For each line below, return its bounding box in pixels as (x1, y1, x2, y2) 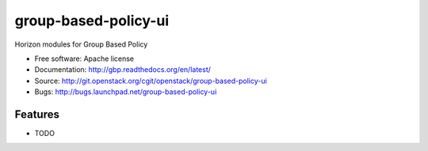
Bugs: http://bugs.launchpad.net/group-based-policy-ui (34, 87, 217, 96)
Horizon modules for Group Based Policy (14, 40, 148, 49)
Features (14, 108, 59, 121)
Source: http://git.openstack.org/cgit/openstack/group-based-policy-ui (34, 76, 267, 85)
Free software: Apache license (34, 54, 135, 63)
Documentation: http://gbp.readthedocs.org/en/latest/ (34, 65, 212, 74)
